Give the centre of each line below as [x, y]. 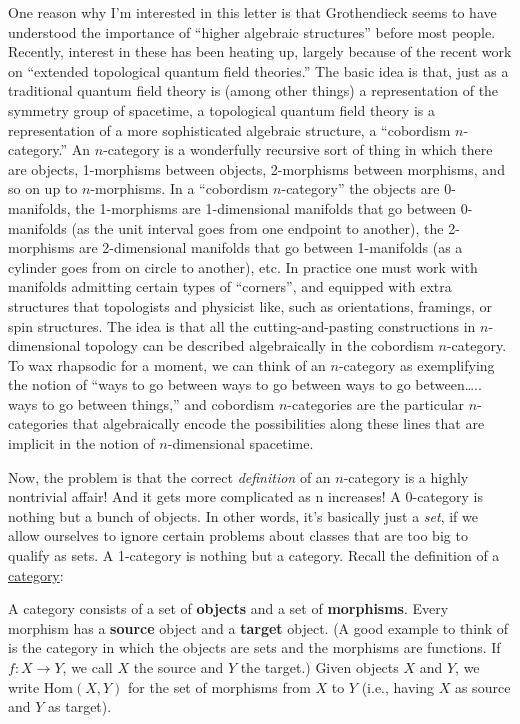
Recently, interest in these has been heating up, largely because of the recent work [260, 51]
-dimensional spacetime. [240, 443]
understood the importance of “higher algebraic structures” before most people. [252, 31]
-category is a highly [406, 476]
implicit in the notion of [81, 443]
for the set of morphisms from [219, 686]
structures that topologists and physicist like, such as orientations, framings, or [250, 305]
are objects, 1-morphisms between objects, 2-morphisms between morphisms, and [256, 168]
